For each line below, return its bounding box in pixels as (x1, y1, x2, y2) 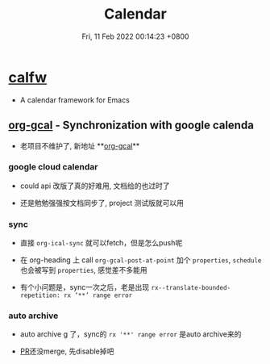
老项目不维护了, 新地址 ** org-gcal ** (19, 140, 140, 150)
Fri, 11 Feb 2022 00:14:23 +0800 (81, 31, 189, 41)
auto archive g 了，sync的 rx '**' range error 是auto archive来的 (19, 329, 242, 339)
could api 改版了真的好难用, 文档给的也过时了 (19, 181, 171, 190)
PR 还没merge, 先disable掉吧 (19, 346, 114, 356)
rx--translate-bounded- (151, 284, 231, 292)
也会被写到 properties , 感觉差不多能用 (19, 266, 147, 275)
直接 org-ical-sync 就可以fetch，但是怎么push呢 (19, 238, 183, 248)
